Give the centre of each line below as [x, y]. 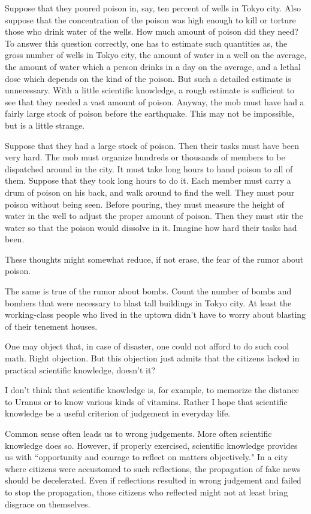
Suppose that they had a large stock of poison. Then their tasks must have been [152, 145]
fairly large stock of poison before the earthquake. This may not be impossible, [150, 113]
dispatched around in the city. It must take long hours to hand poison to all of [149, 168]
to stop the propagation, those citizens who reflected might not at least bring [147, 492]
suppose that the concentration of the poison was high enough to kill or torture [150, 19]
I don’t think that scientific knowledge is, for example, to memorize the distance [152, 390]
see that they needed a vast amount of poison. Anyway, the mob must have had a [155, 101]
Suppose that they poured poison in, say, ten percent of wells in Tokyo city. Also [153, 8]
